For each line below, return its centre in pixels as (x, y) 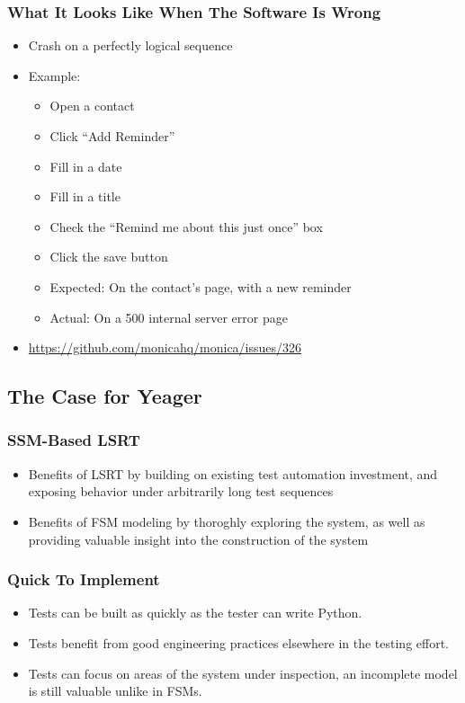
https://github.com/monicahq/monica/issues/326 (165, 347)
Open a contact (92, 106)
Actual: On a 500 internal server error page (169, 317)
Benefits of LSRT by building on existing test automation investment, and (233, 473)
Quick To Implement (84, 579)
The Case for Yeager (105, 396)
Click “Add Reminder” (112, 136)
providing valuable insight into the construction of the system (198, 539)
